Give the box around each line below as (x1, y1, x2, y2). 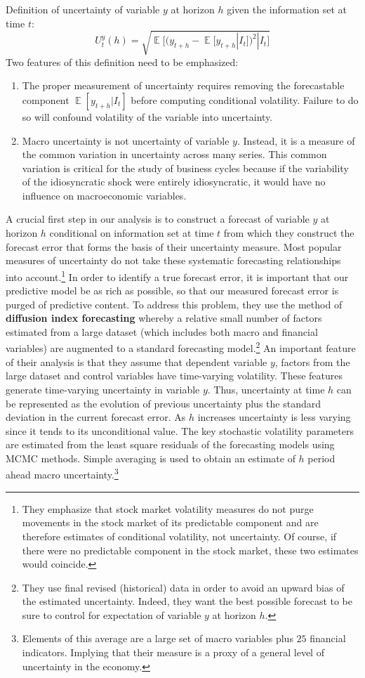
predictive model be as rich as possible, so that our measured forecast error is (6, 283, 339, 298)
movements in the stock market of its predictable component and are (22, 515, 319, 530)
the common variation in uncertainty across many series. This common (22, 147, 327, 162)
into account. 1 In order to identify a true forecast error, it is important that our (6, 267, 349, 284)
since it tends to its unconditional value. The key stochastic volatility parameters (6, 423, 354, 438)
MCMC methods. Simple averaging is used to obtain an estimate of (6, 450, 296, 465)
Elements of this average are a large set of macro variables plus (22, 631, 293, 646)
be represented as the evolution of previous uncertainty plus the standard (6, 396, 321, 410)
